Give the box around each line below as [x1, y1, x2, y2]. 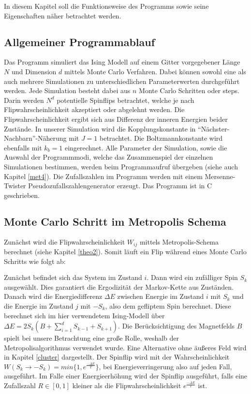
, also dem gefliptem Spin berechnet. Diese [105, 300, 231, 311]
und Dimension [11, 66, 57, 76]
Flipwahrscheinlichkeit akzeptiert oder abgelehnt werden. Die [4, 104, 185, 115]
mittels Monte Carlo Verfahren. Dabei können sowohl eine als [64, 66, 246, 76]
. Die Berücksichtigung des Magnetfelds [118, 321, 235, 331]
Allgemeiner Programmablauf [4, 34, 155, 49]
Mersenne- [205, 171, 236, 181]
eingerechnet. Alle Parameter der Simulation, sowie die [64, 142, 227, 152]
